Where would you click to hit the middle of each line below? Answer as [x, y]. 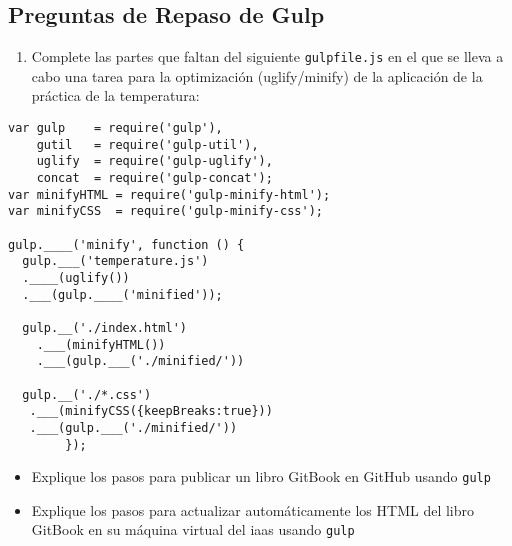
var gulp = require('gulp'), [115, 128]
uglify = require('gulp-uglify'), [154, 161]
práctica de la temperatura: [115, 95]
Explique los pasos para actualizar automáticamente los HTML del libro [252, 509]
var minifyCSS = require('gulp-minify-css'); [165, 211]
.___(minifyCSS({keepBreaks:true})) [151, 411]
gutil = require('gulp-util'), [147, 144]
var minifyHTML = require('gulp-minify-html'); [169, 194]
